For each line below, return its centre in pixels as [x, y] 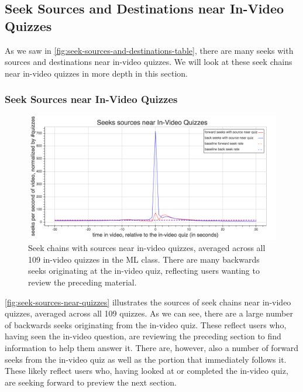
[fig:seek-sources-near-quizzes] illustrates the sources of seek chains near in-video [148, 302]
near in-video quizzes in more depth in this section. [96, 73]
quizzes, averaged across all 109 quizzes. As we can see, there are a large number [149, 313]
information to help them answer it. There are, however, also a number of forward [152, 347]
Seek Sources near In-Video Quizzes [91, 99]
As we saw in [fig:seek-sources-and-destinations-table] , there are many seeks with [149, 50]
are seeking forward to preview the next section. [91, 382]
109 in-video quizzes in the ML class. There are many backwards [144, 259]
